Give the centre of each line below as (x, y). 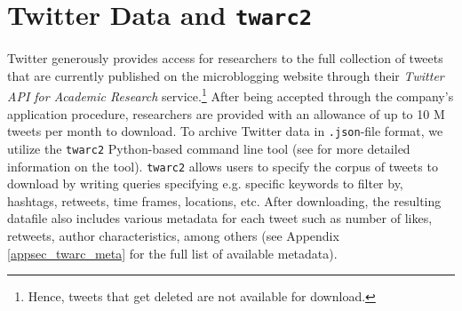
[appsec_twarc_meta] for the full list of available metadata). (172, 253)
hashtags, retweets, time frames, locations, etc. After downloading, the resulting (224, 200)
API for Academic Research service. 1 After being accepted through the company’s (231, 95)
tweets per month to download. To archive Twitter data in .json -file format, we (225, 131)
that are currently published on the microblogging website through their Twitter (226, 75)
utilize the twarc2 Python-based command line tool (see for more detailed (209, 148)
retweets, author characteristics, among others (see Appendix (173, 236)
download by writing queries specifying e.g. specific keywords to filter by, (205, 183)
